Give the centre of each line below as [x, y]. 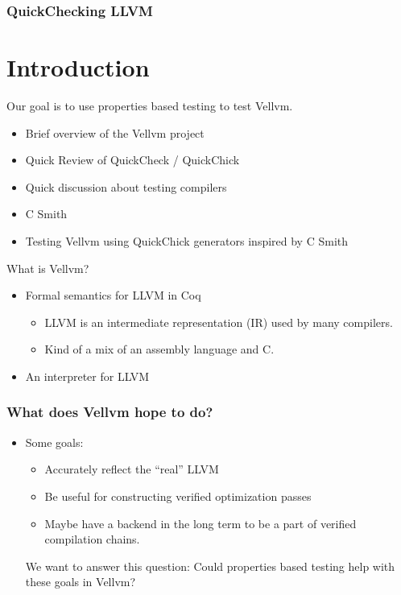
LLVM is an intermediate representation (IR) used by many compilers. [219, 322]
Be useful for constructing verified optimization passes [178, 496]
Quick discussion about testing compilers [126, 186]
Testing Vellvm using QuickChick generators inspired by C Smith [187, 240]
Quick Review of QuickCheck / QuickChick [132, 160]
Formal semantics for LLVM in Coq [113, 295]
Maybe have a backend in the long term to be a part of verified [200, 523]
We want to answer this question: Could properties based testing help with [210, 566]
